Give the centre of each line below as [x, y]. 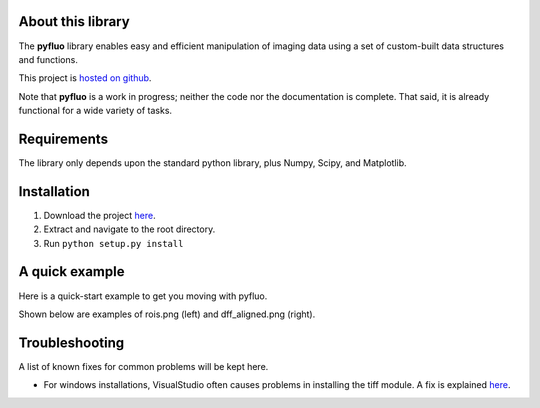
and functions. [48, 59]
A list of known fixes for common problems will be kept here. [143, 366]
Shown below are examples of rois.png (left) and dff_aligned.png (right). [167, 314]
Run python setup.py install [113, 243]
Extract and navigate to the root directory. [129, 229]
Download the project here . [99, 215]
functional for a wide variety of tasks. [95, 111]
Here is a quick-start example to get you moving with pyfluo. [143, 296]
